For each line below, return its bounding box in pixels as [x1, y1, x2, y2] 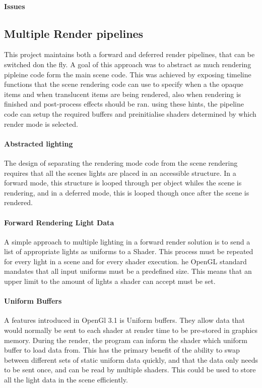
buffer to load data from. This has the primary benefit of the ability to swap [4, 345, 240, 355]
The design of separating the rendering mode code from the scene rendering [4, 157, 238, 168]
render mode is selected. [4, 118, 78, 129]
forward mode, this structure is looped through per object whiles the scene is [4, 177, 242, 188]
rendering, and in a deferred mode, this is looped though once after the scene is [4, 187, 249, 198]
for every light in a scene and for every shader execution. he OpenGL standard [4, 256, 247, 266]
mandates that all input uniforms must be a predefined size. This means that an [4, 266, 252, 276]
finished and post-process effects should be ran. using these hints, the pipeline [4, 99, 244, 109]
